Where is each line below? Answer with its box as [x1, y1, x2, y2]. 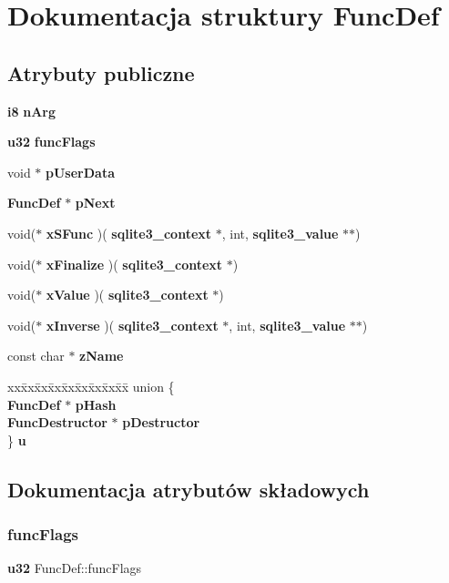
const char [7, 346, 65, 365]
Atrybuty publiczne [7, 58, 195, 87]
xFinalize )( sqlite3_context [46, 254, 223, 273]
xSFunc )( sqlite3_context [46, 223, 212, 242]
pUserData [46, 162, 115, 181]
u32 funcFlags [7, 132, 96, 151]
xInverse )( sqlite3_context [46, 315, 219, 334]
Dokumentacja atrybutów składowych [7, 475, 370, 503]
